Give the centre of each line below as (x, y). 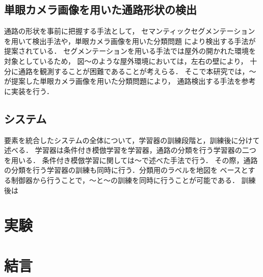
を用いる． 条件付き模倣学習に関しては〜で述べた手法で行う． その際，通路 (131, 160)
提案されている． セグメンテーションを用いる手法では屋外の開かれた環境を (130, 51)
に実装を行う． (29, 91)
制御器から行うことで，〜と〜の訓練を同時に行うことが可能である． (125, 180)
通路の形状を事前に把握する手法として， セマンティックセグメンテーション (130, 31)
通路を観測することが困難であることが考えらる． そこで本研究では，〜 (137, 71)
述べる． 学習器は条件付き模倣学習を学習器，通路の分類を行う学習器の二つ (130, 150)
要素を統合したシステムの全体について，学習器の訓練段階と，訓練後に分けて (132, 140)
